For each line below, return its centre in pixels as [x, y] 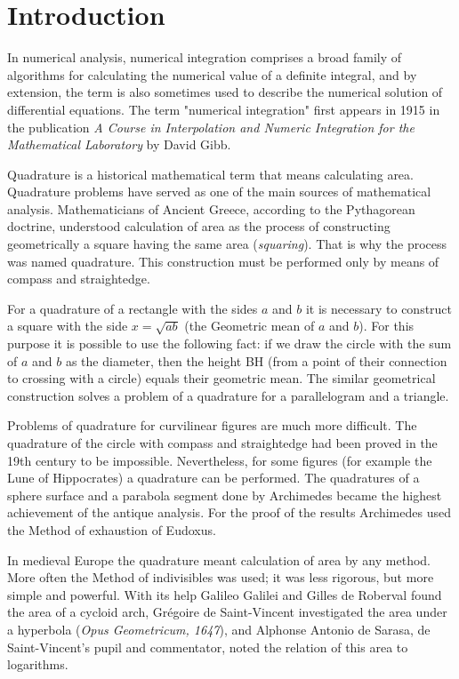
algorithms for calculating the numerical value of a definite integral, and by [212, 74]
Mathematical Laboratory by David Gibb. [119, 144]
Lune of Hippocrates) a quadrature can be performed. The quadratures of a [213, 478]
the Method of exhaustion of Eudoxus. [112, 529]
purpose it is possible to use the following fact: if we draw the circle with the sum [229, 343]
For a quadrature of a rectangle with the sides [133, 308]
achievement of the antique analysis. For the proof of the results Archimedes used [229, 512]
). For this [387, 326]
